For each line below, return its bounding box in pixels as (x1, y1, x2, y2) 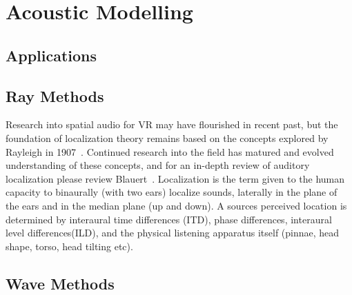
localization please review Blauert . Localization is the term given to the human (6, 171, 345, 185)
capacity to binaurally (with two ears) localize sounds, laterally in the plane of (6, 185, 338, 199)
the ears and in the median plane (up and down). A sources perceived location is (6, 198, 347, 212)
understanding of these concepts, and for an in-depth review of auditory (6, 158, 310, 172)
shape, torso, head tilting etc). (6, 238, 133, 253)
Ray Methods (6, 85, 104, 106)
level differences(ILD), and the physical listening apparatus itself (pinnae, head (6, 225, 340, 240)
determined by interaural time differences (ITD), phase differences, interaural (6, 212, 332, 226)
